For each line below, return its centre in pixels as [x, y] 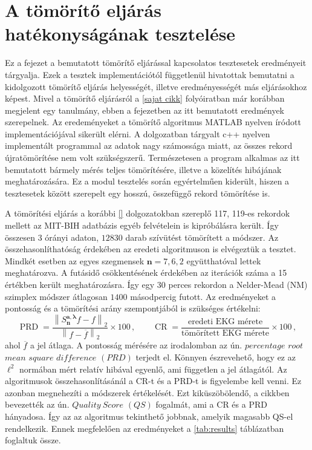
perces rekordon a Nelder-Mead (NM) [238, 284]
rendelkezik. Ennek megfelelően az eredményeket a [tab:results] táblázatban [145, 428]
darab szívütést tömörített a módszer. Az [202, 237]
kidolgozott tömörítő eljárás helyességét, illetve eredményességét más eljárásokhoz [156, 86]
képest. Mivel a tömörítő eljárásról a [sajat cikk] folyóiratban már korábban [145, 98]
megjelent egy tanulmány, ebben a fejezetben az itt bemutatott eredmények [145, 110]
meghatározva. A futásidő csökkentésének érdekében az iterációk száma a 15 [146, 272]
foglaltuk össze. [33, 440]
